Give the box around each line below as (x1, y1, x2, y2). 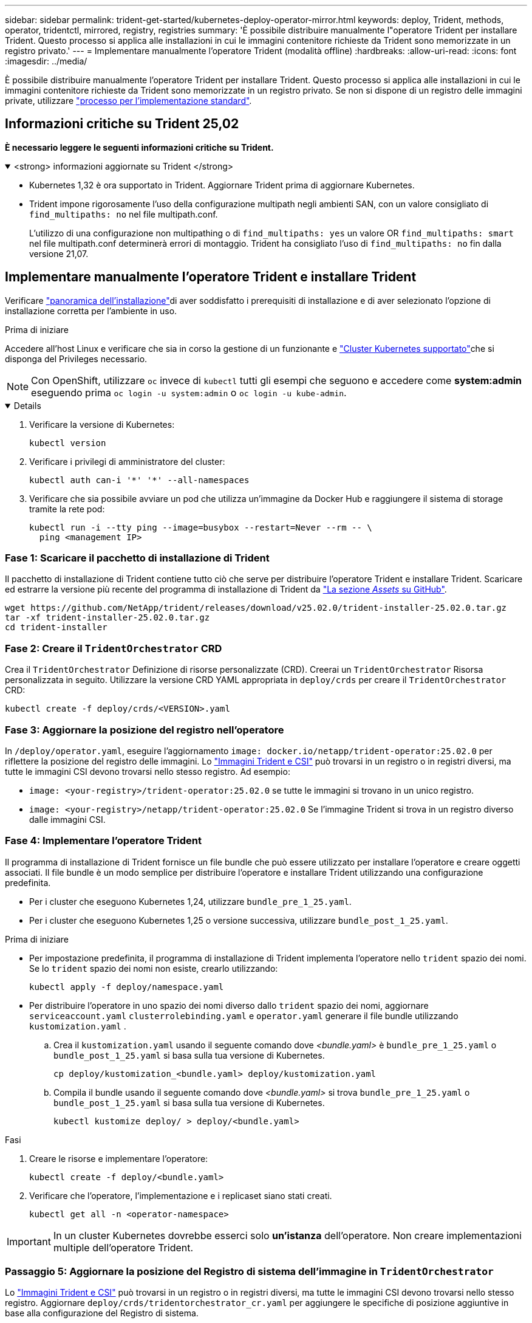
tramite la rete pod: (29, 503, 105, 514)
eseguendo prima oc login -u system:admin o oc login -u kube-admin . (31, 386, 347, 399)
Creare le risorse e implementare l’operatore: (29, 1153, 208, 1164)
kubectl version (29, 438, 106, 448)
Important (7, 1235, 51, 1248)
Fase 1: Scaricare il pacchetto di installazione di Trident (5, 552, 270, 565)
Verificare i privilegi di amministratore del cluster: (29, 456, 225, 467)
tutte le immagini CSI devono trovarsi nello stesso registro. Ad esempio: (5, 766, 290, 777)
